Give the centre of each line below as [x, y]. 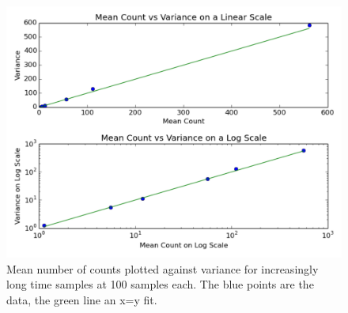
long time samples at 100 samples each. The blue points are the [160, 284]
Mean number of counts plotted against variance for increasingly [163, 268]
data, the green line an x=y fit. [82, 299]
